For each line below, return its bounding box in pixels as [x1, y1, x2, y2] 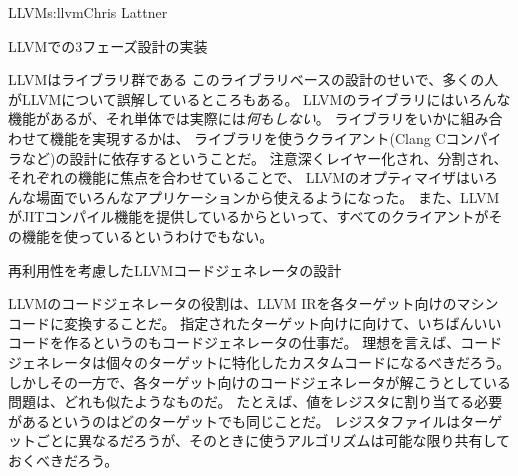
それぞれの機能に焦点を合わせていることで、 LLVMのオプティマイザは [8, 167, 471, 188]
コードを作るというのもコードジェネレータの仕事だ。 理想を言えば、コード [8, 332, 503, 353]
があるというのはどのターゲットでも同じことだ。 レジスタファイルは [8, 410, 461, 431]
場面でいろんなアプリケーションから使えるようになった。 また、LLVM [35, 186, 500, 207]
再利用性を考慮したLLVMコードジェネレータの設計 [8, 259, 342, 280]
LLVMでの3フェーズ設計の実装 [8, 35, 208, 56]
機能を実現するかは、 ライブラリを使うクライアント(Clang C [49, 127, 446, 148]
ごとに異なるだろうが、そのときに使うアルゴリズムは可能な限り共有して [35, 430, 511, 451]
